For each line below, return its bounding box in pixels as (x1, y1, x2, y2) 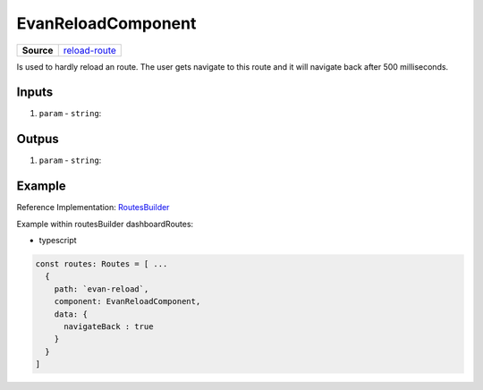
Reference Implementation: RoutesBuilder (16, 202, 170, 213)
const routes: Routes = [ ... (35, 259, 168, 269)
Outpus (16, 131, 60, 147)
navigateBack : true (64, 321, 154, 331)
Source (21, 44, 54, 56)
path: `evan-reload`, (54, 284, 149, 294)
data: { (54, 309, 89, 319)
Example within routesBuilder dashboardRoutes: (16, 218, 194, 229)
